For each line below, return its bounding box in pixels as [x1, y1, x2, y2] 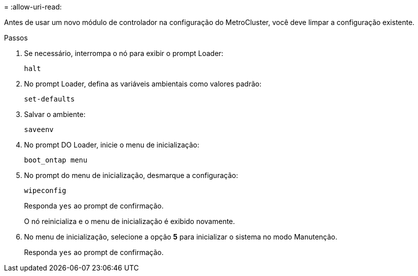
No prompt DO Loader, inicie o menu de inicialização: [24, 140, 199, 149]
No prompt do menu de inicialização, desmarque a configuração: [24, 171, 238, 179]
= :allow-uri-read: [4, 2, 62, 11]
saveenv [24, 125, 54, 133]
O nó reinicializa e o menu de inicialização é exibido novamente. [24, 217, 235, 225]
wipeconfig [24, 186, 67, 194]
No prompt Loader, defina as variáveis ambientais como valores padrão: [24, 79, 262, 88]
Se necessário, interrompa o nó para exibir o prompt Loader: [24, 49, 224, 57]
